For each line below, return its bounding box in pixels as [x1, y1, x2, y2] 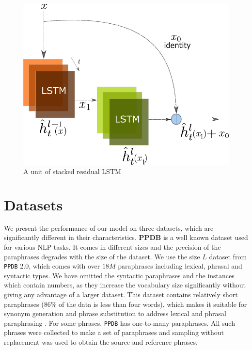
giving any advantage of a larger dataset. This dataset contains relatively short [4, 289, 238, 300]
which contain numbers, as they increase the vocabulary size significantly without [4, 280, 246, 290]
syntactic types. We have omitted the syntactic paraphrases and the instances [4, 270, 235, 280]
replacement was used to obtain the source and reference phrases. [4, 337, 198, 347]
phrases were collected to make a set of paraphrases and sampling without [4, 327, 224, 337]
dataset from [209, 251, 247, 261]
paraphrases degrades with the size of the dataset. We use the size [4, 251, 200, 261]
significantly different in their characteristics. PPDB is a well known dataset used [4, 232, 248, 242]
